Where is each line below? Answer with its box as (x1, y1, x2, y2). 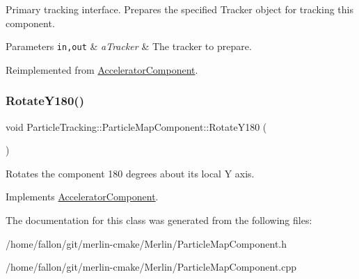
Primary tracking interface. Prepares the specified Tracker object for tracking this (6, 2, 353, 16)
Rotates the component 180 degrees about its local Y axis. (6, 166, 255, 180)
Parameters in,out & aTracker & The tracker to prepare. (6, 39, 252, 54)
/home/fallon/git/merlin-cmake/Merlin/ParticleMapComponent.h (6, 236, 287, 250)
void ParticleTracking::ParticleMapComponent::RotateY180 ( (6, 119, 267, 134)
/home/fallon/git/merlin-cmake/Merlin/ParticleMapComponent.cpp (6, 260, 297, 274)
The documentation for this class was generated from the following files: (6, 213, 312, 228)
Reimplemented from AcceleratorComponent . (6, 62, 198, 77)
